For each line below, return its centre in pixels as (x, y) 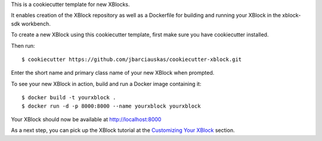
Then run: (23, 45)
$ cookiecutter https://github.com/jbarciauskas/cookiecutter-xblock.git (132, 59)
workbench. (36, 23)
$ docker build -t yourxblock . (69, 98)
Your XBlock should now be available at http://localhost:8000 (86, 119)
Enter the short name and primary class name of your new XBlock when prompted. (113, 73)
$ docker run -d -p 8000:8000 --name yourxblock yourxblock (111, 106)
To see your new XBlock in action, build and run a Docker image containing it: (106, 84)
